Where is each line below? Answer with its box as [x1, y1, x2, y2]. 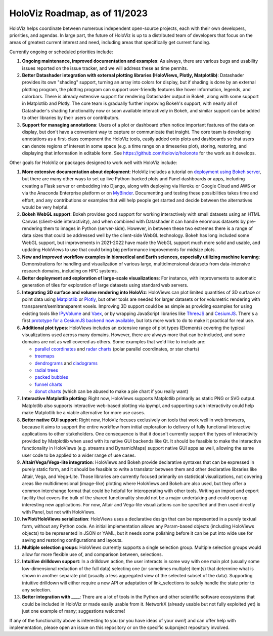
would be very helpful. [22, 204, 69, 210]
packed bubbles [34, 374, 68, 380]
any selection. [22, 587, 52, 593]
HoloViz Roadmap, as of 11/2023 [9, 8, 148, 19]
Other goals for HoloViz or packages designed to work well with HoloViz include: [9, 160, 177, 166]
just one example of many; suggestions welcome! [22, 608, 125, 614]
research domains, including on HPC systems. [22, 268, 118, 274]
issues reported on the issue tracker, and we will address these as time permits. [22, 65, 188, 71]
